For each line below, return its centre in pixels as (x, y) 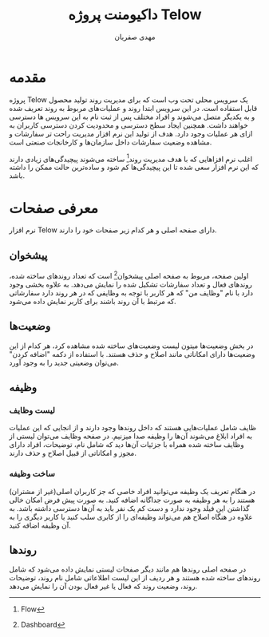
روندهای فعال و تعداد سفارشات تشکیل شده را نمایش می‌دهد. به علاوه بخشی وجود (131, 284)
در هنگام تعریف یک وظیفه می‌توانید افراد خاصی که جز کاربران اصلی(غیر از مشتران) (133, 491)
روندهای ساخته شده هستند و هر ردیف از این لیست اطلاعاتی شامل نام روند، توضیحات (135, 578)
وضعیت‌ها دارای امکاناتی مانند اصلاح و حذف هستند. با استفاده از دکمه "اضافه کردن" (132, 354)
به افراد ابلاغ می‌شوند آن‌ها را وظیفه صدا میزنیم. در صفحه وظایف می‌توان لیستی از (131, 436)
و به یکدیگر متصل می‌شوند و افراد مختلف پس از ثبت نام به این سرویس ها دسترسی (132, 117)
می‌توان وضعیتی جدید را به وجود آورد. (64, 362)
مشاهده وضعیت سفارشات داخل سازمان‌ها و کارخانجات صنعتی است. (111, 142)
